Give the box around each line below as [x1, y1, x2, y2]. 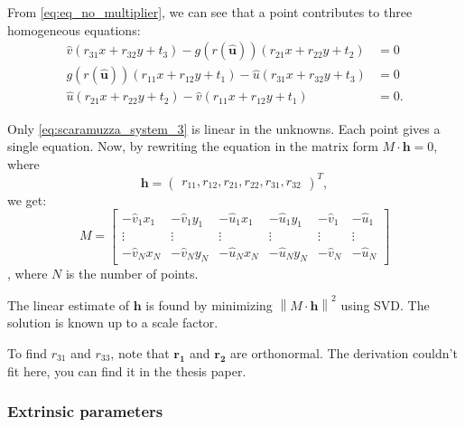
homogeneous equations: [7, 20, 141, 39]
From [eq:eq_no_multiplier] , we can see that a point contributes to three [7, 3, 413, 21]
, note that [110, 344, 170, 363]
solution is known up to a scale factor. [7, 313, 219, 332]
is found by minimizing [145, 295, 273, 314]
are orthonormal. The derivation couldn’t [230, 344, 458, 363]
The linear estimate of [7, 295, 130, 314]
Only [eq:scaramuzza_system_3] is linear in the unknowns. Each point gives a [7, 119, 441, 138]
